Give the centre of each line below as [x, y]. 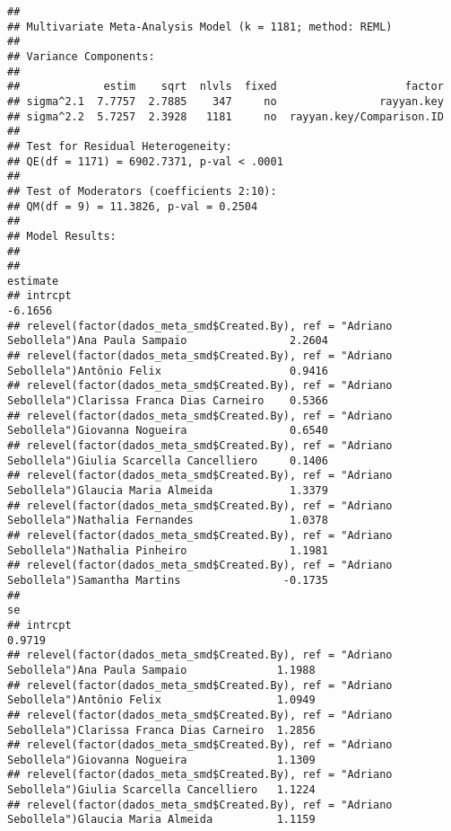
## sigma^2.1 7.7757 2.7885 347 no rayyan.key [225, 101]
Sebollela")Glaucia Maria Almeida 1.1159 [161, 820]
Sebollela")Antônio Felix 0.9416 [168, 371]
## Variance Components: [81, 56]
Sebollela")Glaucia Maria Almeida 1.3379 [168, 491]
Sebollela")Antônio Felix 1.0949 [161, 700]
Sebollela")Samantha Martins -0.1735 [168, 580]
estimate [33, 281]
